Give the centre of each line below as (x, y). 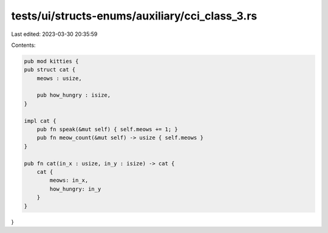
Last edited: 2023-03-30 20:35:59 (54, 34)
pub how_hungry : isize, (74, 95)
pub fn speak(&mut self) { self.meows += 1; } (108, 130)
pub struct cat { (50, 70)
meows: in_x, (69, 180)
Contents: (23, 45)
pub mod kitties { (51, 61)
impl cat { (40, 121)
